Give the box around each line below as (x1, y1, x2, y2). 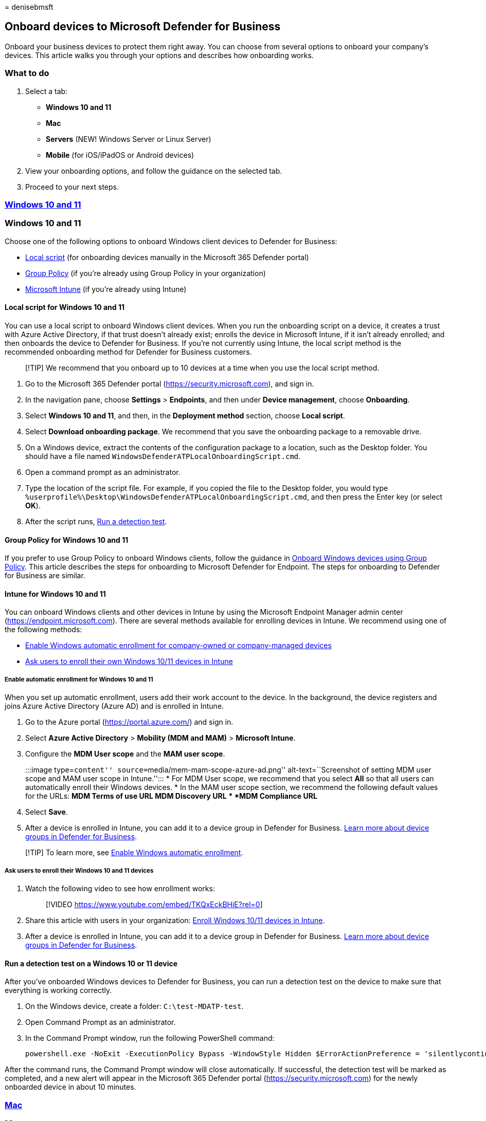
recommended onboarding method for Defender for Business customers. (5, 347, 252, 356)
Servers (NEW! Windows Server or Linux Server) (46, 134, 211, 143)
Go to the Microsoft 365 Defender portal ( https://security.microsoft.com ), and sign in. (25, 379, 314, 388)
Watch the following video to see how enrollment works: (25, 884, 215, 893)
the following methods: (5, 625, 82, 634)
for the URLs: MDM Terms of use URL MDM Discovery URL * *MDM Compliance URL (25, 792, 317, 801)
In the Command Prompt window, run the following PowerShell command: (25, 1034, 275, 1043)
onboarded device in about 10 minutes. (5, 1082, 136, 1092)
